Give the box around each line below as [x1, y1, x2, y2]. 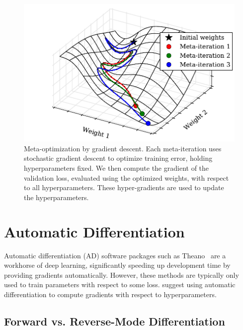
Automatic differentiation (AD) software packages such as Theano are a [4, 250, 226, 260]
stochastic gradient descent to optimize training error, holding [24, 153, 213, 163]
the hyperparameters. [24, 192, 89, 202]
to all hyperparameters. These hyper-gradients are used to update [24, 182, 224, 193]
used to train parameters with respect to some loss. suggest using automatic [4, 279, 236, 290]
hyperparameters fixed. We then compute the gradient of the [24, 163, 209, 173]
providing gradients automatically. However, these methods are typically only [4, 269, 239, 280]
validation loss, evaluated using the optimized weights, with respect [24, 172, 229, 183]
